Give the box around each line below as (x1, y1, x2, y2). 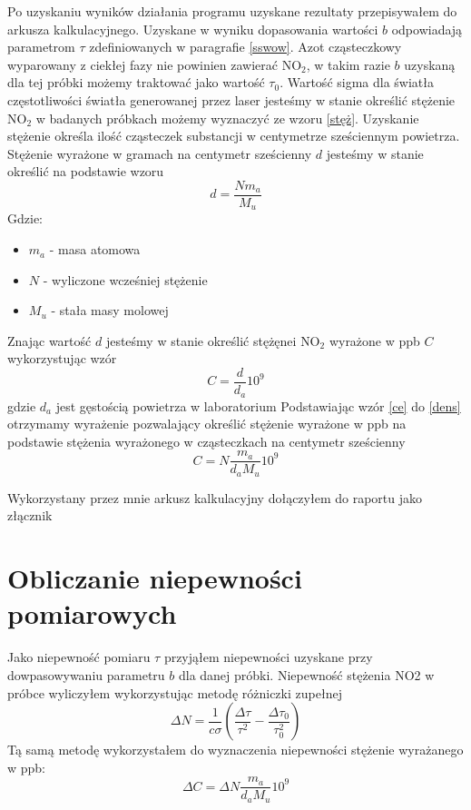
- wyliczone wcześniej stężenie (43, 270, 208, 289)
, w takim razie (306, 54, 390, 74)
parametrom (7, 37, 75, 56)
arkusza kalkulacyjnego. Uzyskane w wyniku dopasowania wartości (7, 19, 378, 38)
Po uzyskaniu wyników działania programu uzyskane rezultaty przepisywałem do (7, 2, 457, 20)
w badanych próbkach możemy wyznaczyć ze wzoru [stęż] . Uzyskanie (35, 108, 419, 127)
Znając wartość (7, 331, 92, 350)
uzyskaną (404, 54, 456, 74)
